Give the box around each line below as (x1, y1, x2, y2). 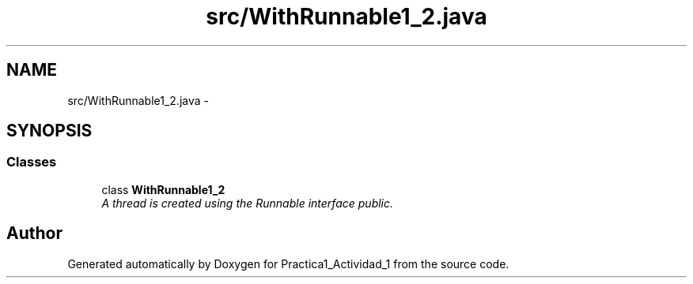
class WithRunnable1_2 (101, 182, 225, 196)
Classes (6, 154, 57, 170)
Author (6, 223, 62, 244)
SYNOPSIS (6, 121, 93, 141)
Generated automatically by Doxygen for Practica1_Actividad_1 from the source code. (67, 256, 509, 271)
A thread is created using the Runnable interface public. (101, 196, 394, 210)
